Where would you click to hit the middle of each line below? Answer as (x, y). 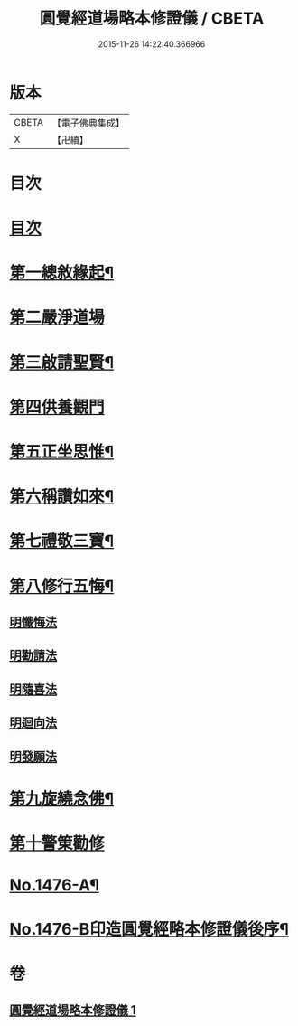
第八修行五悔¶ (62, 586)
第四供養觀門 (57, 407)
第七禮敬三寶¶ (62, 541)
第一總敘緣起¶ (62, 273)
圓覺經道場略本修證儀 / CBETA (152, 19)
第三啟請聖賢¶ (62, 362)
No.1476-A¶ (54, 885)
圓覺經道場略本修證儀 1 (73, 1010)
